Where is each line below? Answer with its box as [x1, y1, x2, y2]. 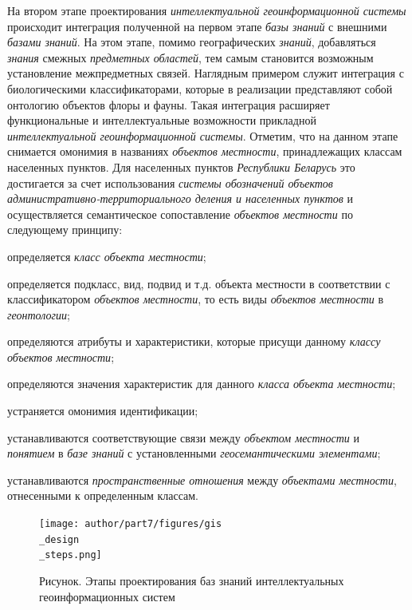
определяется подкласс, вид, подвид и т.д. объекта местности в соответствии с [7, 275, 390, 291]
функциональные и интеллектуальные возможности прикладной [7, 112, 316, 129]
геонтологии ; [7, 306, 70, 323]
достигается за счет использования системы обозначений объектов [7, 174, 333, 191]
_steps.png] [39, 549, 102, 561]
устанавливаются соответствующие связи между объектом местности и [7, 429, 359, 446]
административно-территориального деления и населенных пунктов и [7, 190, 353, 207]
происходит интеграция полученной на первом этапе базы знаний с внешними [7, 18, 387, 34]
